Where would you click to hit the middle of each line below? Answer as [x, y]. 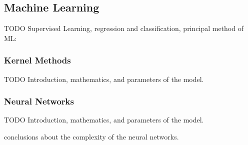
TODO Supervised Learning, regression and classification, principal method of [124, 28]
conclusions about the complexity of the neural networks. [91, 137]
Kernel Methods [37, 60]
